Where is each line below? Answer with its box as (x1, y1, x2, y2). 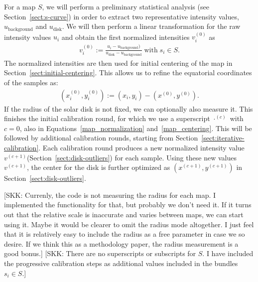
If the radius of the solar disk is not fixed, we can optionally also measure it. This (4, 103, 253, 114)
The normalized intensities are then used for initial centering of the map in (4, 57, 233, 68)
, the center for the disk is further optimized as (26, 162, 170, 172)
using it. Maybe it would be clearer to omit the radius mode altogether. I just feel (4, 219, 254, 229)
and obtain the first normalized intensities (61, 31, 190, 42)
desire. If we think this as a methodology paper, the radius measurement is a (4, 238, 239, 249)
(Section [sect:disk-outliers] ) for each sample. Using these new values (26, 152, 237, 162)
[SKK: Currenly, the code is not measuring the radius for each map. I (4, 189, 216, 200)
